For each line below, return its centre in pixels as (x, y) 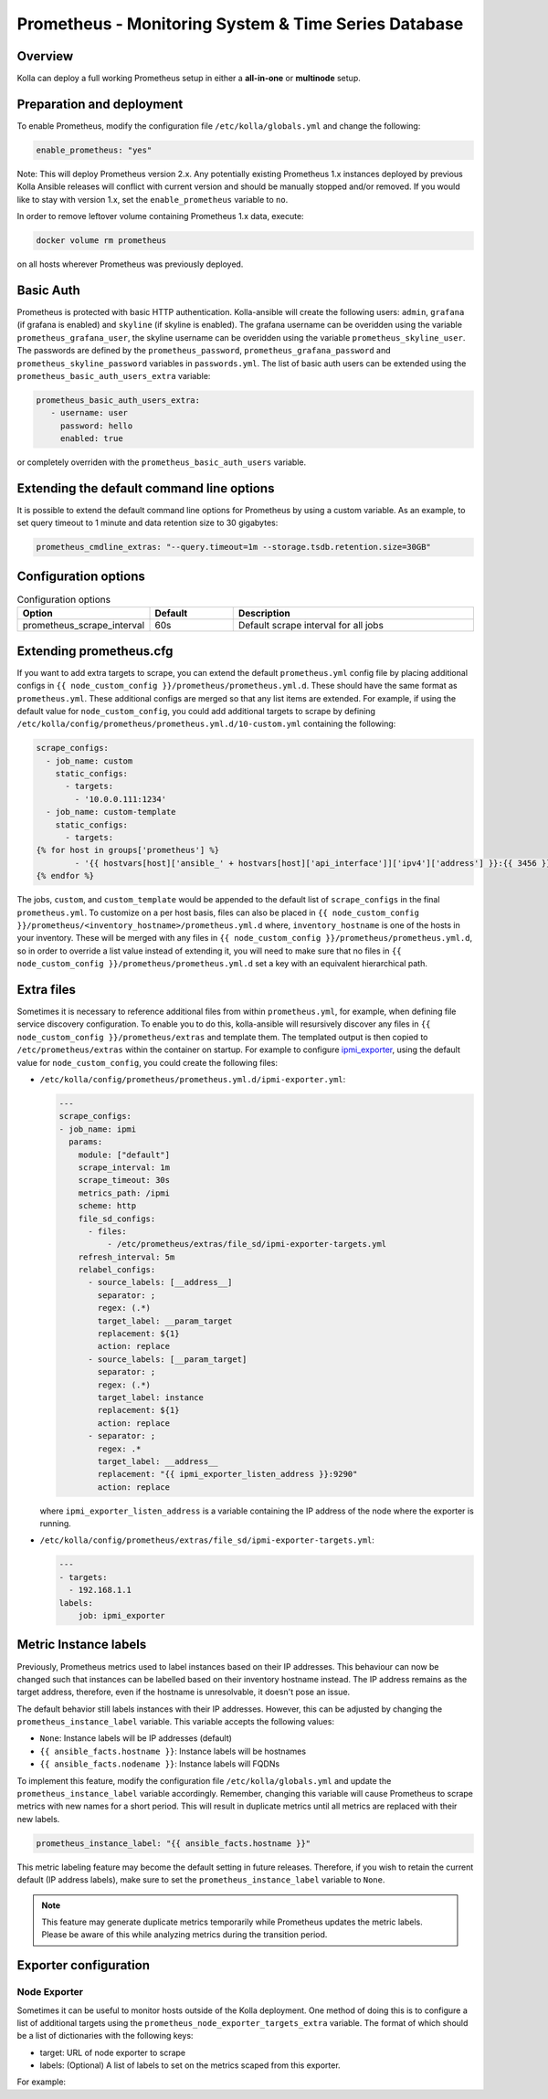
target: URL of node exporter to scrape (113, 2052)
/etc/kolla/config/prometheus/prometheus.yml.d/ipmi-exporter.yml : (193, 1079)
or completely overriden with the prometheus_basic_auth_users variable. (161, 462)
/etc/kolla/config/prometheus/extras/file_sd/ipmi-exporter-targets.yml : (207, 1540)
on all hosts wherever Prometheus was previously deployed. (130, 264)
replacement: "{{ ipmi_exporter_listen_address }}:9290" (227, 1474)
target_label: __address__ (158, 1461)
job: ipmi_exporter (122, 1616)
